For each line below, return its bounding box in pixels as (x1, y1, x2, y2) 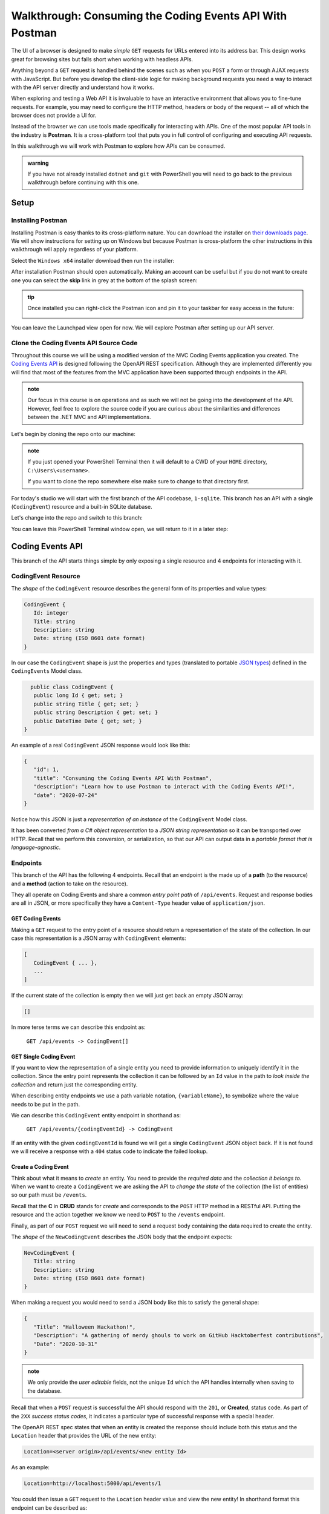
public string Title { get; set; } (33, 700, 139, 707)
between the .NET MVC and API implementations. (27, 414, 151, 421)
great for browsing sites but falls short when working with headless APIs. (11, 55, 194, 63)
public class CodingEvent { (30, 684, 114, 690)
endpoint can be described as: (11, 1504, 88, 1511)
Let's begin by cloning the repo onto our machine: (11, 430, 136, 437)
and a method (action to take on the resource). (11, 880, 128, 887)
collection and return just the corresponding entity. (11, 1081, 138, 1088)
